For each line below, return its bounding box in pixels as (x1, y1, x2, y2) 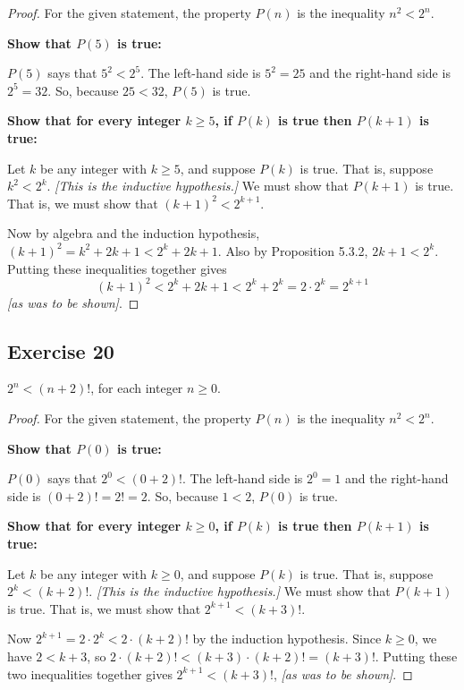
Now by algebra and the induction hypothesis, (7, 224, 260, 243)
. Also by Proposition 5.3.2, (217, 241, 368, 260)
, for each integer (90, 379, 183, 397)
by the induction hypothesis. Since (192, 629, 382, 648)
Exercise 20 (7, 336, 114, 364)
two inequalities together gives (7, 664, 173, 683)
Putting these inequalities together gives (7, 259, 227, 277)
